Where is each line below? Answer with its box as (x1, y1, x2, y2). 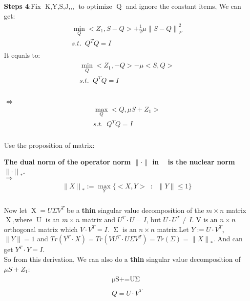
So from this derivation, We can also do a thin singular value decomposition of (4, 254, 241, 264)
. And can (213, 233, 243, 244)
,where (13, 214, 32, 225)
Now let (4, 205, 27, 215)
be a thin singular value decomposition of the (66, 205, 204, 215)
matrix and (82, 214, 116, 225)
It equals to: (4, 49, 40, 60)
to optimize (78, 1, 112, 11)
